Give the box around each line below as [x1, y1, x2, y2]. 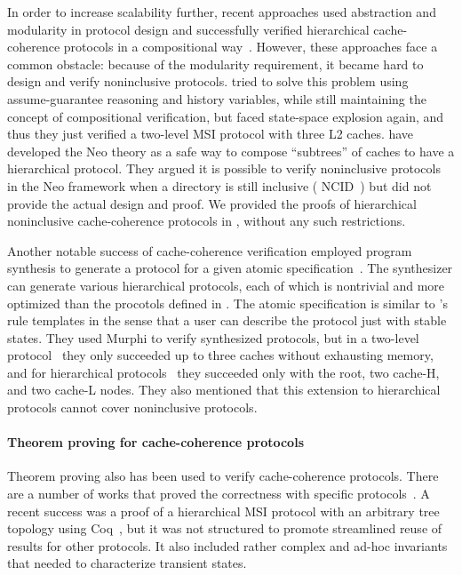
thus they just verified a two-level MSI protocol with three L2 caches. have [7, 124, 414, 143]
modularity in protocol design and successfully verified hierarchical [7, 20, 370, 38]
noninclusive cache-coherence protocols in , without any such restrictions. [7, 212, 406, 230]
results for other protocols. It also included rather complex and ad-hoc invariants [7, 536, 448, 555]
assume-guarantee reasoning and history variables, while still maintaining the [7, 89, 426, 108]
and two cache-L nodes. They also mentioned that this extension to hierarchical [7, 380, 441, 399]
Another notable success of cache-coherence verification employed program [7, 241, 412, 260]
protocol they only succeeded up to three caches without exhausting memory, [7, 346, 434, 364]
